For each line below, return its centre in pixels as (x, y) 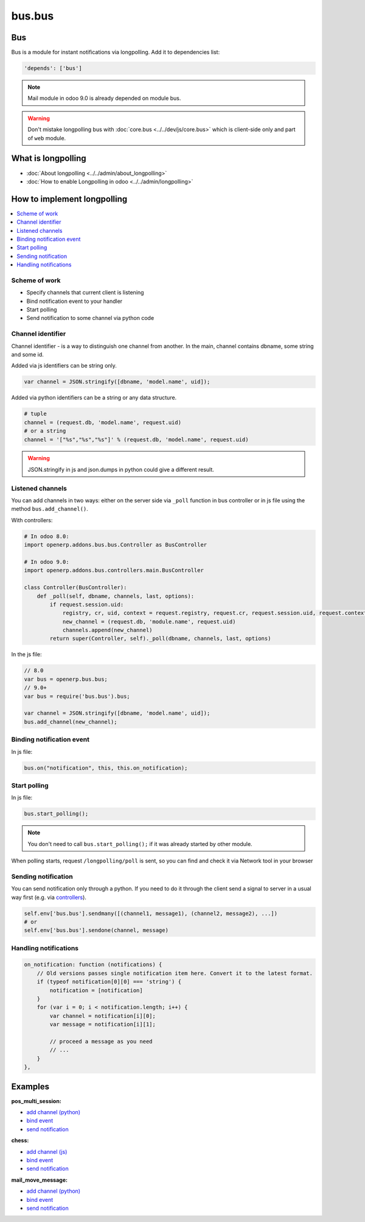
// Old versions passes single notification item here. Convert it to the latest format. (175, 973)
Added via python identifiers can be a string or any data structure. (94, 398)
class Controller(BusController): (75, 588)
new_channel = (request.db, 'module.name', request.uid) (149, 621)
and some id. (27, 354)
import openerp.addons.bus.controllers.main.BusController (114, 570)
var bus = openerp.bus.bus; (66, 679)
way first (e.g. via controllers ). (49, 897)
